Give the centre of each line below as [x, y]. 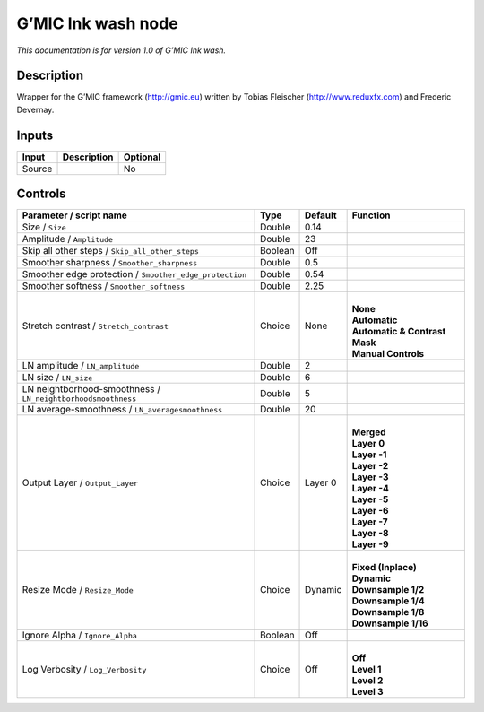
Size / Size [44, 227]
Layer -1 [369, 455]
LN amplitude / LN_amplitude [81, 366]
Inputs [35, 135]
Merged [369, 432]
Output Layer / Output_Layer [80, 482]
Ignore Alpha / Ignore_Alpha [80, 635]
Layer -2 [370, 466]
